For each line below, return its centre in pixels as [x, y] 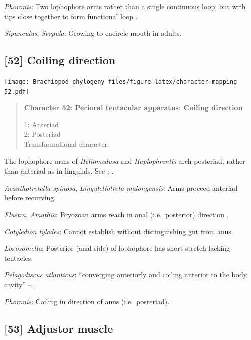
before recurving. [30, 197]
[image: [17, 81]
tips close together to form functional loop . [71, 16]
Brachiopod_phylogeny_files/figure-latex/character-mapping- [137, 81]
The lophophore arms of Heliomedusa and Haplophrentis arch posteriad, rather [125, 161]
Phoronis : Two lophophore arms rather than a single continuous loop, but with [125, 6]
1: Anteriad [41, 124]
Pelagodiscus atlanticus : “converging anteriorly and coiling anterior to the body [126, 275]
